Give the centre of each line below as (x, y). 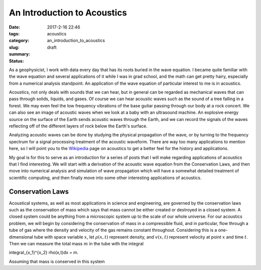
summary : (20, 54)
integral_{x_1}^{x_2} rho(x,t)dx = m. (44, 253)
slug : (14, 47)
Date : (14, 27)
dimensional (21, 237)
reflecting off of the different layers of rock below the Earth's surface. (78, 126)
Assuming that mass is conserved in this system (57, 261)
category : (19, 41)
